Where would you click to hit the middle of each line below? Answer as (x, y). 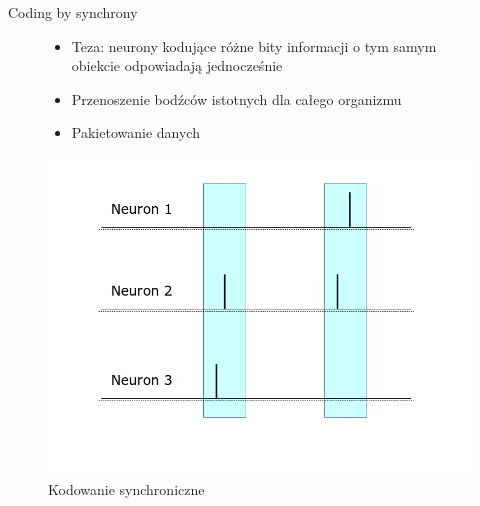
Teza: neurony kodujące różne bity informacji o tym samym (254, 45)
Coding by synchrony (73, 12)
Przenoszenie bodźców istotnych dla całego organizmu (236, 98)
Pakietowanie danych (135, 132)
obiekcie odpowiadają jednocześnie (177, 65)
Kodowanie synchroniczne (126, 488)
